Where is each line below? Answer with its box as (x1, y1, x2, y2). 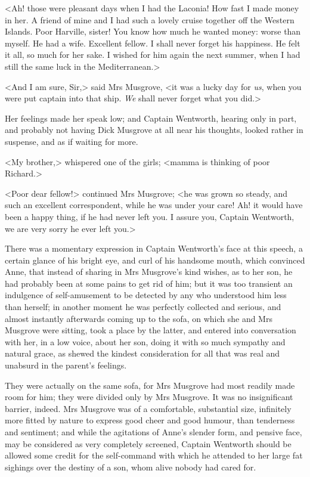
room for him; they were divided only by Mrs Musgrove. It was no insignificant (5, 391, 293, 403)
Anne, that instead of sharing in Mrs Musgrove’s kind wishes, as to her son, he (5, 265, 293, 278)
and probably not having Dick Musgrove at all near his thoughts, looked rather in (5, 123, 303, 136)
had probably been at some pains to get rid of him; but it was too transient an (5, 277, 293, 289)
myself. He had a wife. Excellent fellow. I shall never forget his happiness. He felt (5, 36, 300, 49)
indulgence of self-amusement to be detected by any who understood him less (5, 289, 287, 301)
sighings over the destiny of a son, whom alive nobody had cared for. (5, 460, 256, 473)
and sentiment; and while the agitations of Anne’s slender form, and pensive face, (5, 426, 302, 438)
